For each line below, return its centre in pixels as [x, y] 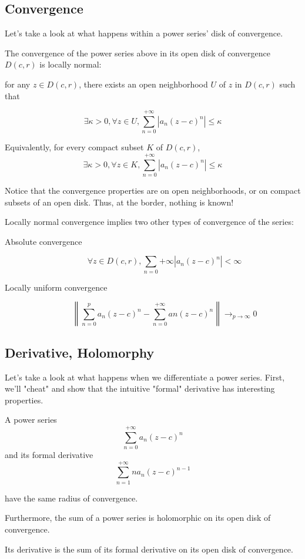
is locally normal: [71, 64]
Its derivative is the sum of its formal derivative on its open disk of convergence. [149, 549]
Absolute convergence [43, 241]
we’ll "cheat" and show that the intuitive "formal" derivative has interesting [140, 388]
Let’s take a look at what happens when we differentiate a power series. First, [145, 377]
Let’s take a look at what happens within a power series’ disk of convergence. [144, 33]
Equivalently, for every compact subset [74, 147]
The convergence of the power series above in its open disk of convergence [138, 53]
